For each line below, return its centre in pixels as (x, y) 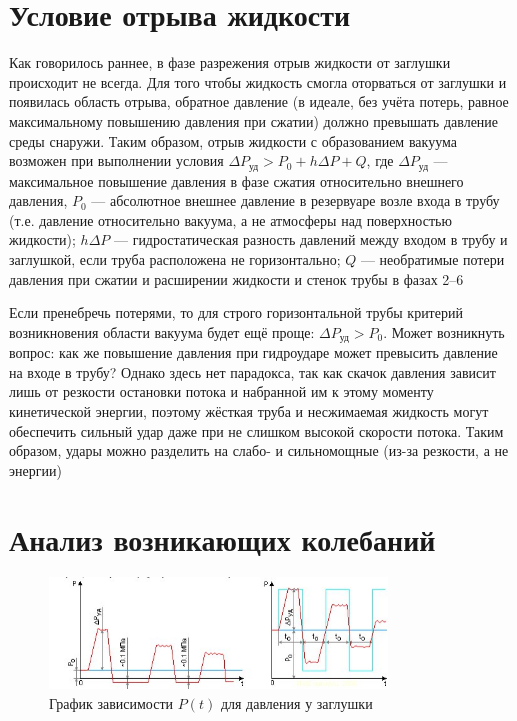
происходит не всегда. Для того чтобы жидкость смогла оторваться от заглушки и (258, 81)
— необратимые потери (432, 258)
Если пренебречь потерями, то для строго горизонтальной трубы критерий (236, 312)
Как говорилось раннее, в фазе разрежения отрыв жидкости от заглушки (230, 62)
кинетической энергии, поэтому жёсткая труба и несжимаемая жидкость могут (249, 410)
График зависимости (111, 702)
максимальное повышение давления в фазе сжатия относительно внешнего (236, 180)
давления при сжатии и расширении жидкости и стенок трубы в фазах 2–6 (236, 278)
